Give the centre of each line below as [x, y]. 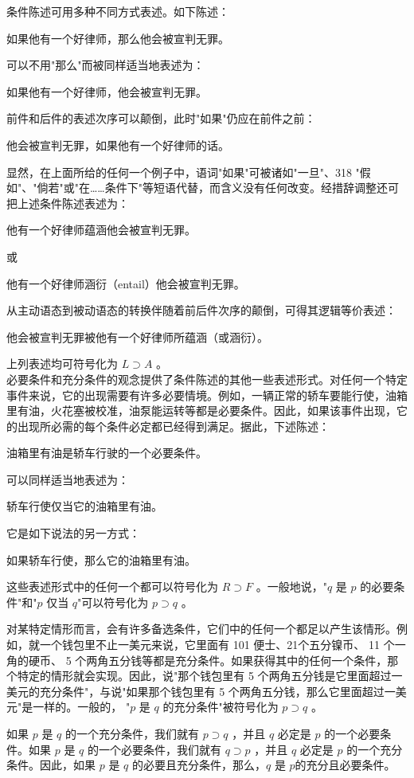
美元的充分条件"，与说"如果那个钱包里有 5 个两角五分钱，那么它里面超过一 [201, 691]
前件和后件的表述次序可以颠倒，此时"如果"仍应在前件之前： [161, 118]
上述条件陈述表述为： [73, 203]
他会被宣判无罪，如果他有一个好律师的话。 [118, 145]
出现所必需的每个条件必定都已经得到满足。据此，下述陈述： [173, 426]
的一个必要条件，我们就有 [154, 749]
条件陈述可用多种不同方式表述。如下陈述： [118, 11]
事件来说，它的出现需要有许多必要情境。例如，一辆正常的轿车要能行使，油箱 [207, 395]
